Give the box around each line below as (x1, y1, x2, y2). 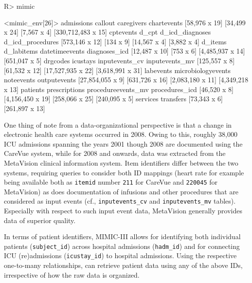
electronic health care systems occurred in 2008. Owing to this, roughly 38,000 (4, 129, 237, 139)
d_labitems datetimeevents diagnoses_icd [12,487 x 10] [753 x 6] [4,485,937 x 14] (4, 46, 245, 56)
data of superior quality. (4, 215, 76, 225)
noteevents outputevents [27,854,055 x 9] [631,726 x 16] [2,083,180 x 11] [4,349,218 (4, 75, 249, 85)
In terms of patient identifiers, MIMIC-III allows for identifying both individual (4, 231, 241, 242)
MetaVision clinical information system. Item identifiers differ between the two (4, 157, 238, 168)
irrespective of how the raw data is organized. (4, 269, 140, 280)
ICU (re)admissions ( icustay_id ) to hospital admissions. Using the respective (4, 250, 237, 261)
